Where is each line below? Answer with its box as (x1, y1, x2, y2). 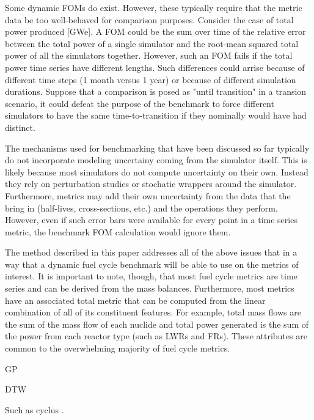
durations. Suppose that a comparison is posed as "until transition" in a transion (5, 85, 307, 98)
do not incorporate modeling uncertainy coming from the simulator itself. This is (5, 153, 307, 166)
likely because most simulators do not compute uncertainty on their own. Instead (5, 165, 309, 178)
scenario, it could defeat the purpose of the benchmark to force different (5, 97, 274, 109)
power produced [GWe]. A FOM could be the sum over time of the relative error (5, 25, 306, 38)
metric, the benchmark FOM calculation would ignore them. (5, 225, 231, 238)
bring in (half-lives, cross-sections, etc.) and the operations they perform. (5, 201, 278, 214)
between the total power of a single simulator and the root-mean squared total (5, 37, 299, 50)
